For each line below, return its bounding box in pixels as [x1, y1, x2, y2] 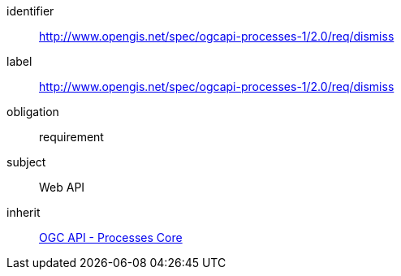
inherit [6, 205, 41, 219]
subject [6, 155, 46, 169]
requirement [39, 130, 104, 144]
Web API [39, 180, 85, 194]
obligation [6, 105, 59, 119]
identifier [6, 4, 54, 18]
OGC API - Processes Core [39, 231, 183, 244]
